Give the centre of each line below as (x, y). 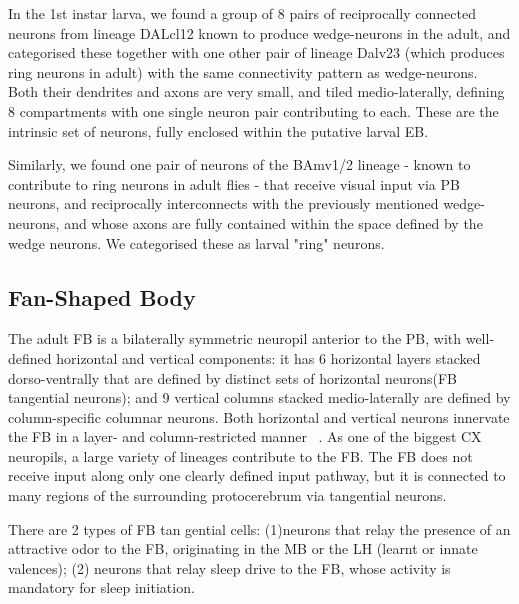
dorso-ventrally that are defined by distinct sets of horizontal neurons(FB (232, 377)
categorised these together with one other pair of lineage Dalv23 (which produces (256, 52)
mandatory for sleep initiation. (101, 587)
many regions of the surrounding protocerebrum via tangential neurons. (227, 495)
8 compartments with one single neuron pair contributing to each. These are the (253, 110)
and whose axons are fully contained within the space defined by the (273, 222)
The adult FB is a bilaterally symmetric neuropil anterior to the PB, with (235, 338)
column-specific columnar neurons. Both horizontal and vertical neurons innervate (259, 416)
